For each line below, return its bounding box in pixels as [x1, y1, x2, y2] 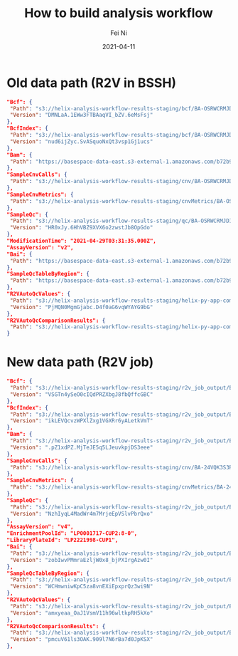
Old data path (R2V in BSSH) [6, 75, 177, 90]
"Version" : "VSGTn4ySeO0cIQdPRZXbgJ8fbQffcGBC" [9, 390, 153, 398]
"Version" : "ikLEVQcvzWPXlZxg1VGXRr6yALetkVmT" [9, 417, 153, 425]
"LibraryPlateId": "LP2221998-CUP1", [6, 536, 119, 544]
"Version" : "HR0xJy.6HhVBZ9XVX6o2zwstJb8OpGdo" [9, 224, 153, 231]
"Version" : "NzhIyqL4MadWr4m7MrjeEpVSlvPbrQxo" [9, 510, 153, 517]
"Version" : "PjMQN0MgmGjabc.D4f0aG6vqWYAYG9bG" [9, 303, 153, 311]
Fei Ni [110, 28, 127, 37]
